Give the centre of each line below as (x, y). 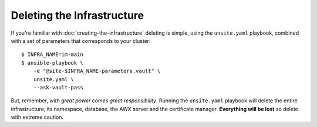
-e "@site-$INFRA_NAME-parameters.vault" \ (97, 71)
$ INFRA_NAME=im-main (52, 55)
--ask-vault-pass (58, 87)
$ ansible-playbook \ (52, 63)
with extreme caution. (37, 117)
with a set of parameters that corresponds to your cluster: (81, 41)
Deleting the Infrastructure (77, 15)
